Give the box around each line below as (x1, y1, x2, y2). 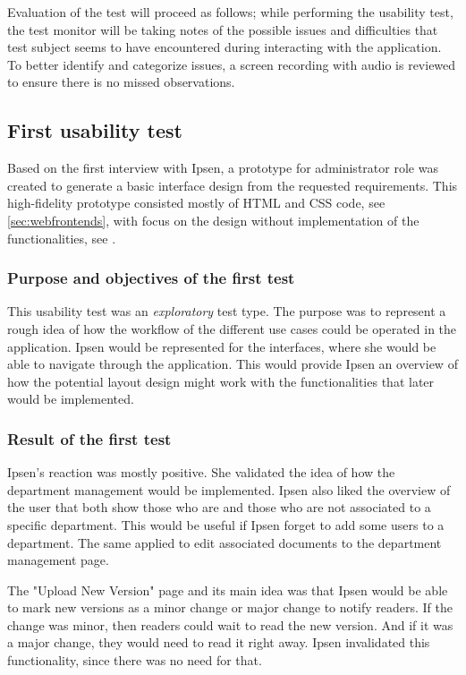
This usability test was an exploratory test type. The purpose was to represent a (7, 302, 446, 320)
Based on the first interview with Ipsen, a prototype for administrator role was (7, 158, 438, 177)
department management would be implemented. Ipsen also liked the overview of (7, 480, 451, 499)
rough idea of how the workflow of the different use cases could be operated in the (7, 319, 457, 337)
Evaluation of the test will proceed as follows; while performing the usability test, (7, 3, 453, 21)
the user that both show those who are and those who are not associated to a (7, 498, 431, 517)
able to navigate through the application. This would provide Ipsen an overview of (7, 355, 458, 373)
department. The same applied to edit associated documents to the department (7, 533, 442, 551)
